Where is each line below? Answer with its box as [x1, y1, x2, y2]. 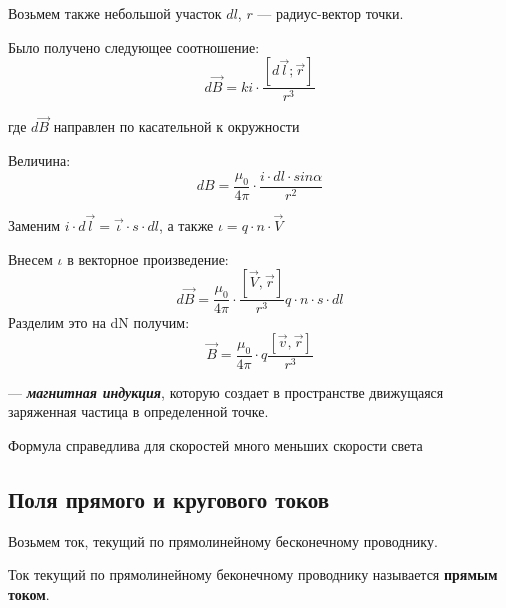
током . [8, 583, 50, 604]
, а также [158, 214, 214, 235]
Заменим [8, 214, 61, 235]
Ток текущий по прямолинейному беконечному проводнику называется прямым [8, 564, 498, 585]
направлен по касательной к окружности [53, 116, 300, 137]
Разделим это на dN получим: [8, 312, 190, 333]
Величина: [8, 150, 71, 171]
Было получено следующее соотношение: [8, 36, 260, 57]
